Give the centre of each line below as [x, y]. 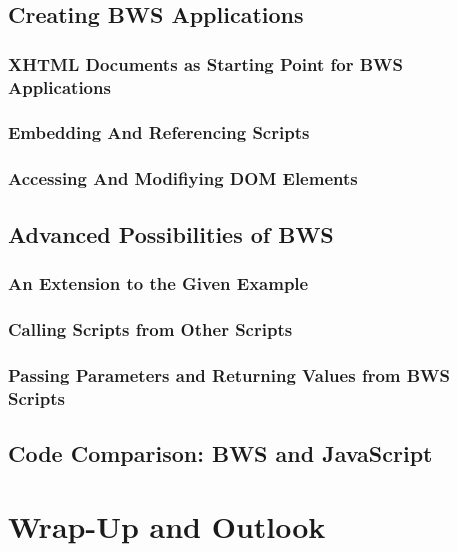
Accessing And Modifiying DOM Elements [183, 178]
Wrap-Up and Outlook [167, 526]
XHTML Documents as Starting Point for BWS [205, 63]
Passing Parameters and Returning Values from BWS [229, 374]
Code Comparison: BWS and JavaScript [220, 452]
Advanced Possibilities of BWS [171, 233]
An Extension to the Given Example [158, 282]
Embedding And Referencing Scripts [159, 132]
